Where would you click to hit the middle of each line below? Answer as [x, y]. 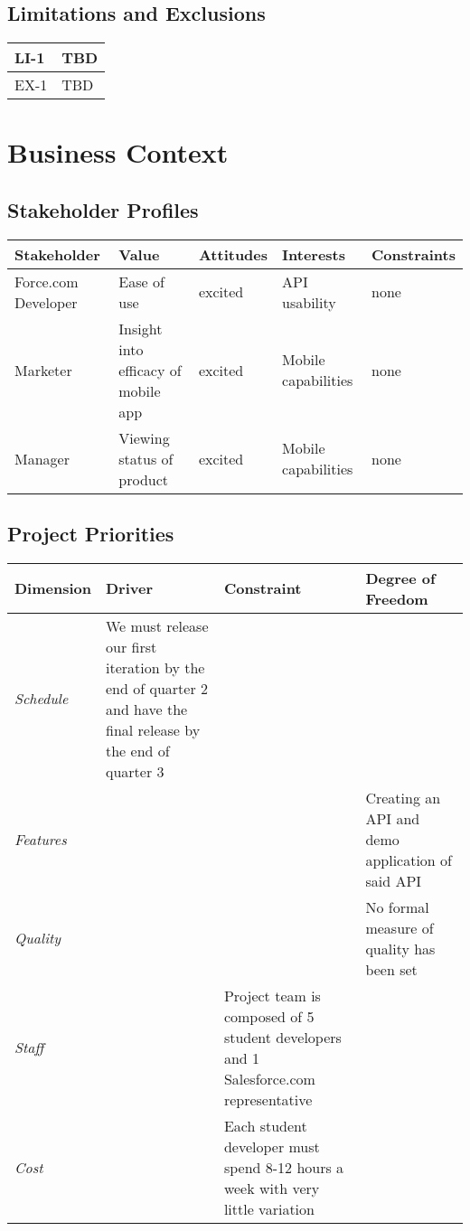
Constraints [414, 254]
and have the [147, 709]
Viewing [144, 437]
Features [41, 839]
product [144, 479]
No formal [397, 907]
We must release [157, 625]
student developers [282, 1037]
